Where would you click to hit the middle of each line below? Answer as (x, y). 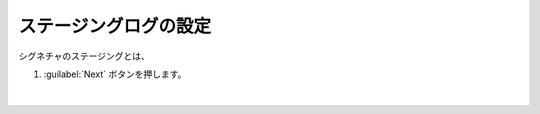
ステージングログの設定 (115, 26)
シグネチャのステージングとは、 (84, 56)
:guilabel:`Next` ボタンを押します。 (115, 74)
